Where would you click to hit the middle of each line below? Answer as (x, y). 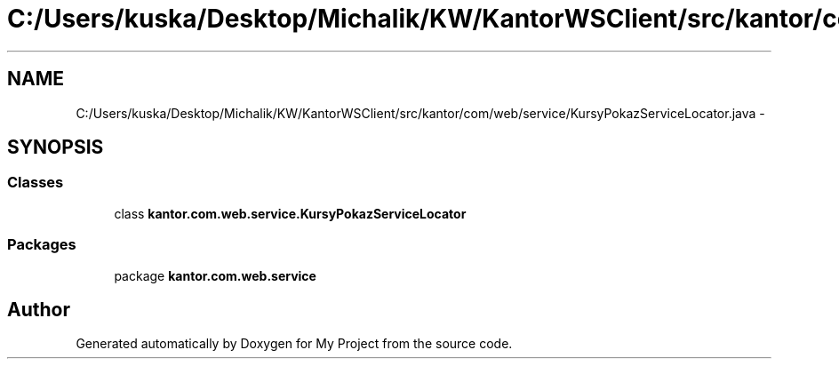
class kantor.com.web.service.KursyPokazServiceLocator (290, 213)
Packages (42, 245)
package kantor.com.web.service (215, 275)
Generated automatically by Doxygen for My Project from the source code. (294, 344)
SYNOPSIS (56, 147)
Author (39, 309)
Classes (36, 183)
